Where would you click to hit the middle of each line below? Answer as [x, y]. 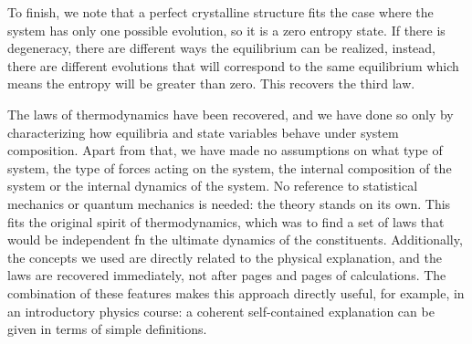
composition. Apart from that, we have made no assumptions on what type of [225, 150]
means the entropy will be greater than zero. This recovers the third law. [211, 83]
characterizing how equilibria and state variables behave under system [203, 132]
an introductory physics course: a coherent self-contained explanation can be [221, 311]
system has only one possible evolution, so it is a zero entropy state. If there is [226, 30]
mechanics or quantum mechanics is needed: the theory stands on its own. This [229, 203]
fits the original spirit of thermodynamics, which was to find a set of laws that [226, 221]
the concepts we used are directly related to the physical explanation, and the [225, 257]
